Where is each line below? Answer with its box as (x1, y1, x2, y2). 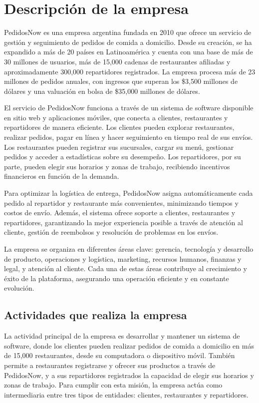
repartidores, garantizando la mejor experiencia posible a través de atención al (4, 217, 243, 227)
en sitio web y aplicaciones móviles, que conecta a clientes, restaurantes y (4, 112, 228, 122)
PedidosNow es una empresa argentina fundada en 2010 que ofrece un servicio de (4, 27, 252, 37)
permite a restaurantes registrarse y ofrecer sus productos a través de (4, 360, 216, 370)
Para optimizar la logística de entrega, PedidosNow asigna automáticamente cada (4, 188, 253, 198)
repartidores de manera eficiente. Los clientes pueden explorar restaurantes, (4, 122, 235, 132)
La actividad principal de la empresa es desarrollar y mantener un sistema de (4, 331, 240, 341)
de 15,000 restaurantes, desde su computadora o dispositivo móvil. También (4, 350, 235, 361)
